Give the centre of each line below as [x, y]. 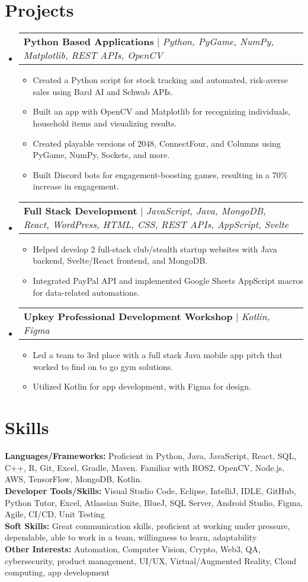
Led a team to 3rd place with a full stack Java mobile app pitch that [158, 355]
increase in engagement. [76, 186]
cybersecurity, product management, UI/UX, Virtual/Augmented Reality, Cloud [151, 560]
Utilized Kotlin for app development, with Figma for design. [142, 386]
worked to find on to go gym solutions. [103, 366]
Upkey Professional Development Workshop [128, 317]
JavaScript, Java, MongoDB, [206, 210]
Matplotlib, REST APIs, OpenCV [93, 55]
